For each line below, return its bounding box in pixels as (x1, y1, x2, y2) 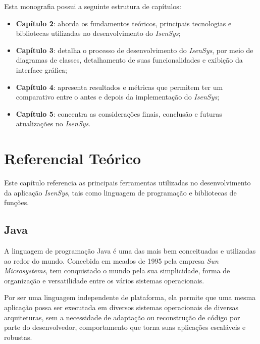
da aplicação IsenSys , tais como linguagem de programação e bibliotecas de (4, 187, 237, 198)
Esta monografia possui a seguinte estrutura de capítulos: (4, 1, 181, 11)
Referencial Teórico (4, 148, 141, 169)
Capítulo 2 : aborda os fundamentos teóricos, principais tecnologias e (16, 18, 232, 28)
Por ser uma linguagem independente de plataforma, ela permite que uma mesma (4, 292, 256, 303)
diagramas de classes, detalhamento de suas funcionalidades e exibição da (16, 55, 243, 65)
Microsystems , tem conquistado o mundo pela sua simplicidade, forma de (4, 265, 230, 276)
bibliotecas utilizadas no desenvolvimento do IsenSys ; (16, 28, 181, 38)
